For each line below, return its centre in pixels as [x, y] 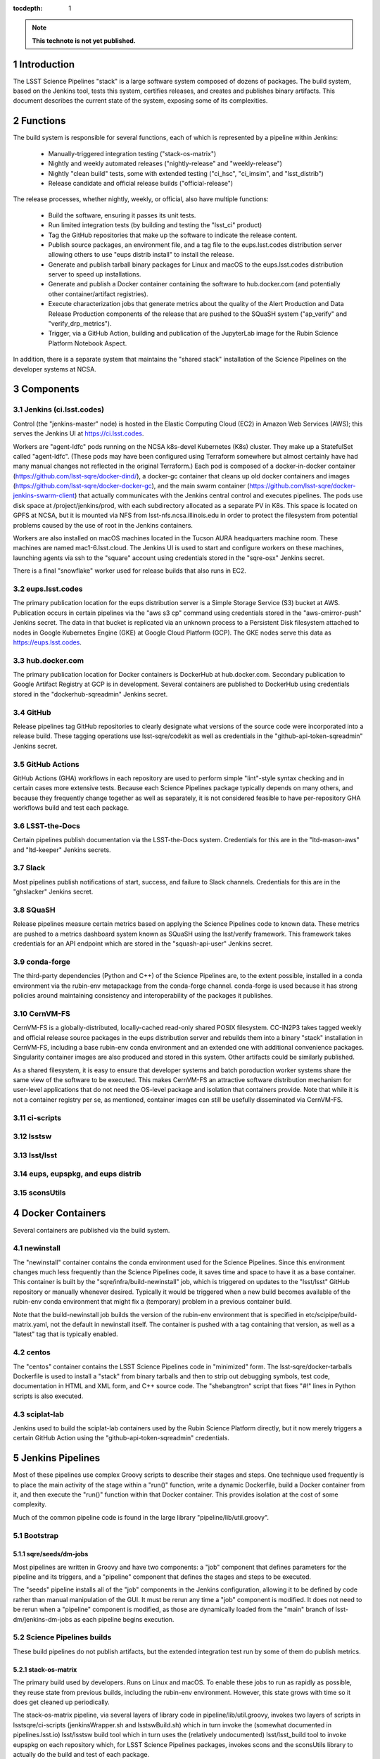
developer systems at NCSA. [55, 369]
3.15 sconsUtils [39, 1193]
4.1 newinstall [37, 1248]
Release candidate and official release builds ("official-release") [141, 183]
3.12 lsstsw [32, 1136]
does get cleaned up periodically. [62, 1702]
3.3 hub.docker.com [49, 660]
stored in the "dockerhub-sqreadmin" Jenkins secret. [90, 694]
